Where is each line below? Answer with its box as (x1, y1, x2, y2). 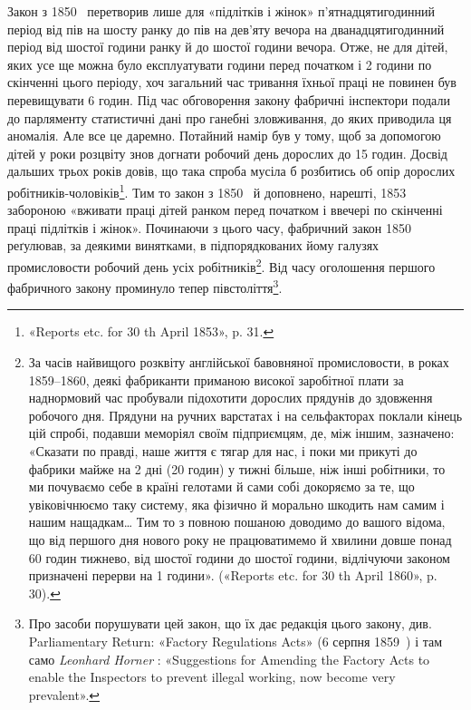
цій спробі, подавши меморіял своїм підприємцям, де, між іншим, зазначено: (28, 423, 455, 443)
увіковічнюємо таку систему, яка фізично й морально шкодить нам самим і (28, 494, 445, 513)
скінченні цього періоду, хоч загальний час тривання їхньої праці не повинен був (7, 73, 457, 92)
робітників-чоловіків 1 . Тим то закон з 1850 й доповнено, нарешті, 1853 (7, 180, 407, 201)
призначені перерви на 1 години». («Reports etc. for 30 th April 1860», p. (28, 566, 437, 585)
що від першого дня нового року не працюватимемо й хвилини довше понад (28, 530, 452, 549)
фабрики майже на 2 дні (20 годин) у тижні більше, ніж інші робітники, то (28, 459, 446, 478)
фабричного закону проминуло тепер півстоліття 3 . (7, 276, 283, 297)
